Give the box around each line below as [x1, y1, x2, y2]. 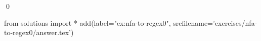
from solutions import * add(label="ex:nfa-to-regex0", [4, 17, 171, 28]
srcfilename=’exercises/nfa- [173, 17, 257, 28]
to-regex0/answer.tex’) [4, 27, 74, 38]
